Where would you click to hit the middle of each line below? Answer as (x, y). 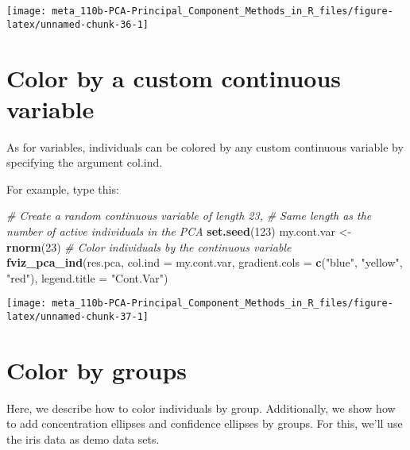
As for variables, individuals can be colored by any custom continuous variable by (205, 146)
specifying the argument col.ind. (85, 162)
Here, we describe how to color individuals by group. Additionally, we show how (201, 408)
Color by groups (97, 369)
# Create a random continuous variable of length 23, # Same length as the (189, 215)
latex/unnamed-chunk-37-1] (77, 317)
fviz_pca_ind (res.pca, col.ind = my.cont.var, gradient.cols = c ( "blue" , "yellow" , (205, 262)
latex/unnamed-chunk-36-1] (77, 24)
